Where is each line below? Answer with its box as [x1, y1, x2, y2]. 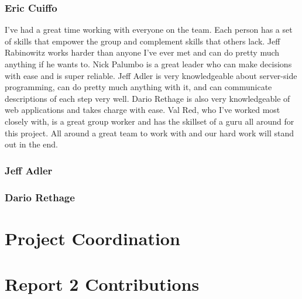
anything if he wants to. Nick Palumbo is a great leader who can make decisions [5, 58, 292, 70]
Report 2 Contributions [5, 272, 200, 295]
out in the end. [5, 138, 59, 150]
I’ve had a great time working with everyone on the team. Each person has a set [5, 23, 293, 36]
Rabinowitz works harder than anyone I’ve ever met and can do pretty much [5, 46, 280, 59]
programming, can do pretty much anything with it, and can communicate [5, 81, 272, 93]
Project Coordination [5, 226, 180, 250]
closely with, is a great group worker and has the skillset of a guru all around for [5, 115, 294, 127]
